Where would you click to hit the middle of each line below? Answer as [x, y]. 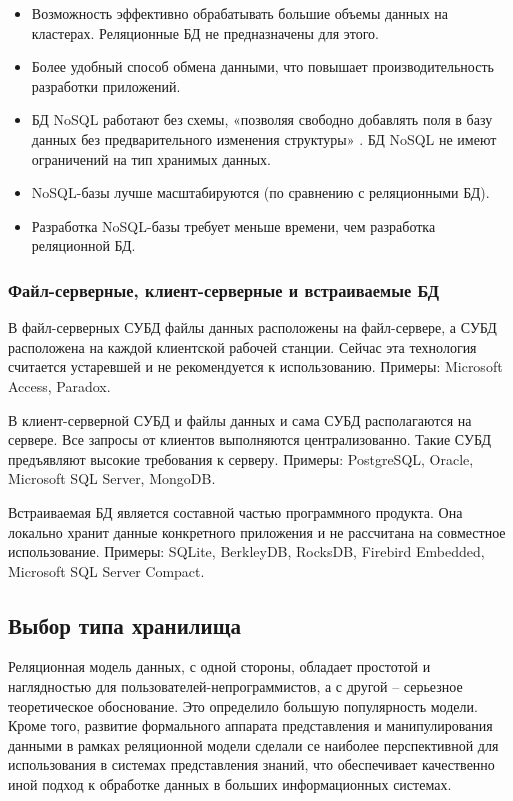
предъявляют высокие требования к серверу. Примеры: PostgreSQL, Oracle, [241, 458]
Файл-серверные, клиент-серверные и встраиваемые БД [223, 289]
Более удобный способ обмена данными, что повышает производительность [262, 66]
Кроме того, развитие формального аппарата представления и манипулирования [250, 725]
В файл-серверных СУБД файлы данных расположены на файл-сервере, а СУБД [252, 327]
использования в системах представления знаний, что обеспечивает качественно [251, 764]
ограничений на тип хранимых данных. [151, 158]
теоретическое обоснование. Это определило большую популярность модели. [243, 705]
